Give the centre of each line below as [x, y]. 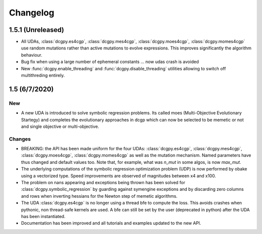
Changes [20, 139]
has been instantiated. [43, 216]
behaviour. [32, 55]
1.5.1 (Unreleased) [36, 30]
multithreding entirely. [43, 76]
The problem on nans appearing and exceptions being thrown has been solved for [103, 183]
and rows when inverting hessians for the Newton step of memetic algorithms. [99, 196]
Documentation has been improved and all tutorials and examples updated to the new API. [111, 223]
